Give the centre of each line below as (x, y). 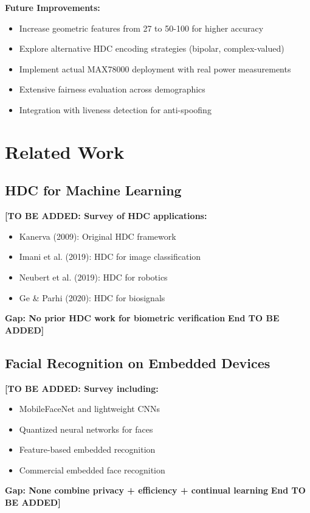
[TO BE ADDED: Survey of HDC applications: (106, 216)
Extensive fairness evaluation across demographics (112, 89)
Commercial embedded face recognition (92, 469)
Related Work (65, 151)
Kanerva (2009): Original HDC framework (98, 236)
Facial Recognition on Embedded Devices (138, 362)
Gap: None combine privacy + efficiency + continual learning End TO (155, 490)
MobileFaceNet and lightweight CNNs (90, 409)
